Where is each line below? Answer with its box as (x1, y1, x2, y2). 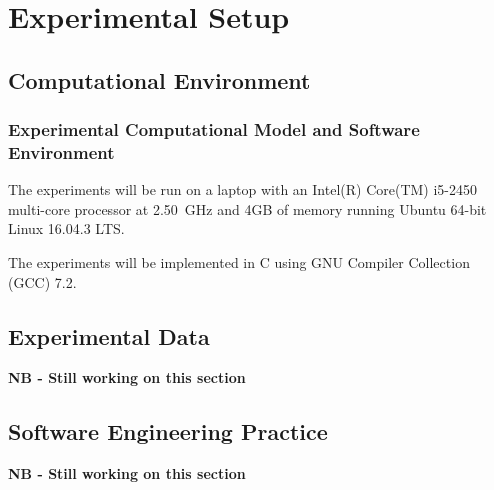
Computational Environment (8, 64, 311, 95)
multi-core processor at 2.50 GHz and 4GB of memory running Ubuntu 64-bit (8, 198, 487, 219)
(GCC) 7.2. (8, 271, 77, 292)
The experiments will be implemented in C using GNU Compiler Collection (8, 252, 470, 273)
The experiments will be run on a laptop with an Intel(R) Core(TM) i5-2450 (8, 179, 477, 200)
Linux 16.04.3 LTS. (8, 218, 125, 239)
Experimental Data (8, 320, 210, 351)
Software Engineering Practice (8, 416, 328, 447)
